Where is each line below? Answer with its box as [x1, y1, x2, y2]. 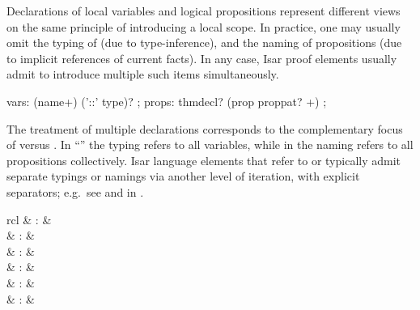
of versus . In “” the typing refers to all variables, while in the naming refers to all [6, 136, 414, 153]
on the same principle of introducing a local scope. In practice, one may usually [6, 18, 401, 35]
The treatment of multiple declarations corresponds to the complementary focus [6, 120, 403, 137]
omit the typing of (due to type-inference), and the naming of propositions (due [6, 34, 402, 51]
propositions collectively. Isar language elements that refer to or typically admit [6, 151, 401, 168]
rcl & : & [6, 210, 52, 227]
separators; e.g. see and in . [6, 183, 144, 200]
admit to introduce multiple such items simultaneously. [6, 66, 279, 83]
